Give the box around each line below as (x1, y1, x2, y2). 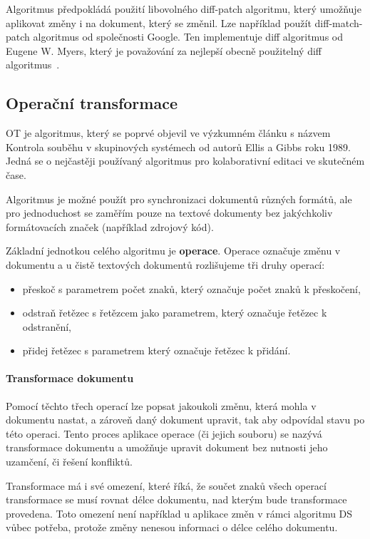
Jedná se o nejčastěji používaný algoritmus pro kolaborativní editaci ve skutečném (6, 153, 365, 168)
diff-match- (314, 15, 363, 30)
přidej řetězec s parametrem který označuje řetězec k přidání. (22, 343, 291, 358)
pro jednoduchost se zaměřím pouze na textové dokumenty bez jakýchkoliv (6, 205, 333, 220)
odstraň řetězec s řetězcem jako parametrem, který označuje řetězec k (22, 305, 327, 320)
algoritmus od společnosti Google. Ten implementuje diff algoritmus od (33, 29, 343, 44)
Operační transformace (6, 92, 178, 114)
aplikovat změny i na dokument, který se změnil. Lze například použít (6, 15, 312, 30)
